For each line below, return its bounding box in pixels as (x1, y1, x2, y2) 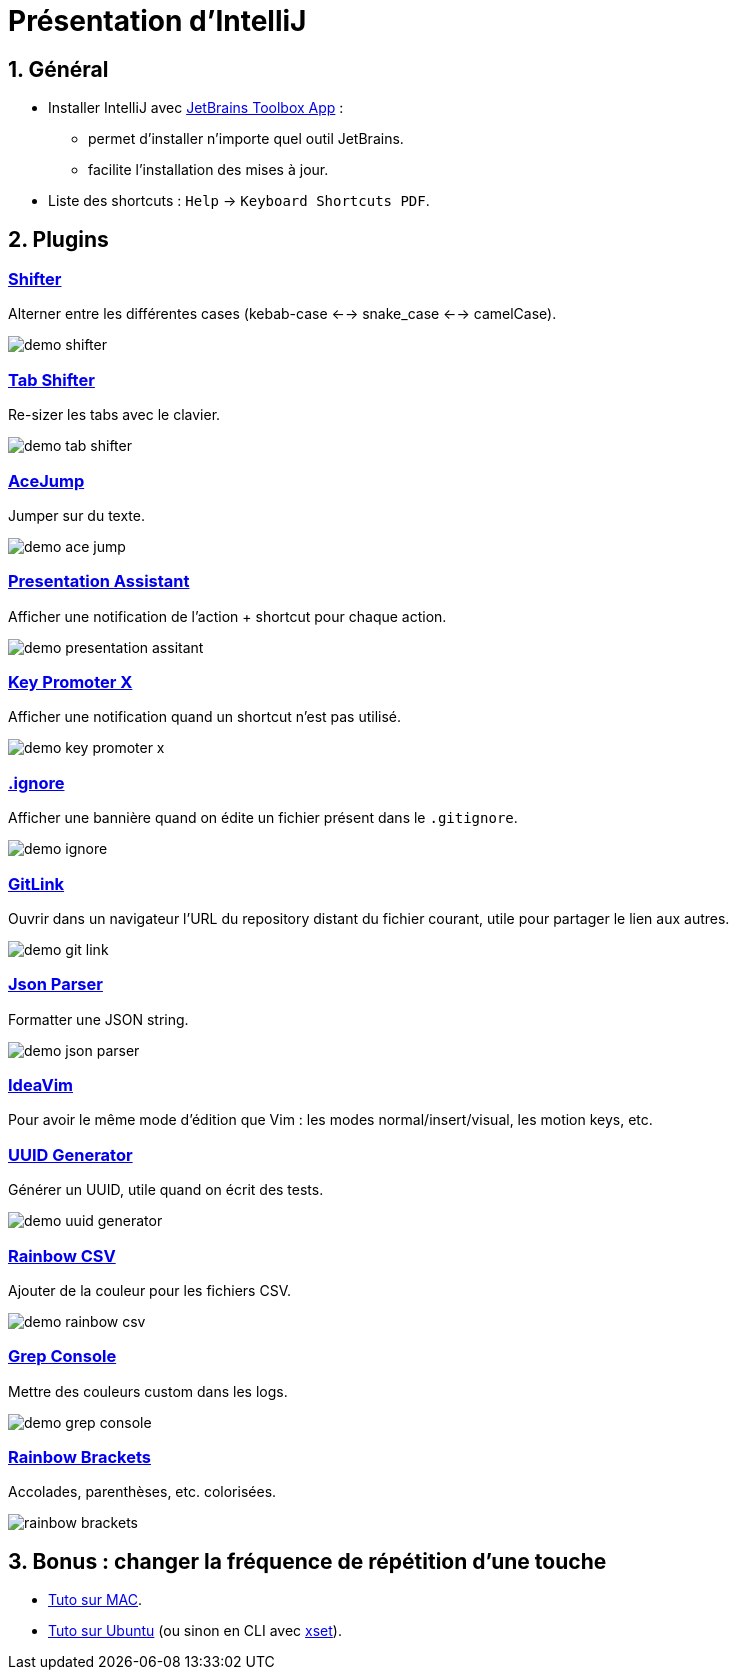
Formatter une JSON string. (8, 1010, 189, 1028)
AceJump (8, 470, 85, 491)
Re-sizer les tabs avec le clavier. (8, 406, 221, 424)
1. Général (8, 56, 109, 82)
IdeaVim (8, 1075, 74, 1096)
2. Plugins (8, 226, 109, 252)
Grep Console (8, 1346, 117, 1367)
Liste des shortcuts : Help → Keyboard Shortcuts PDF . (48, 192, 430, 210)
